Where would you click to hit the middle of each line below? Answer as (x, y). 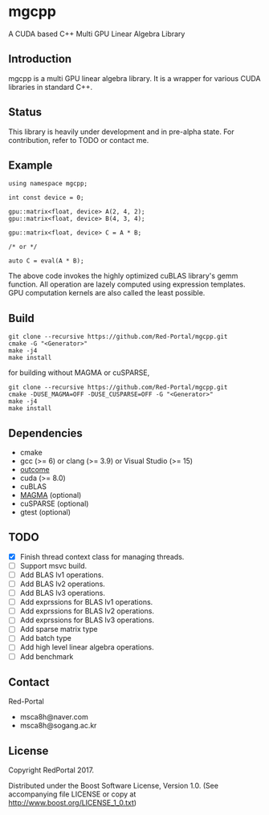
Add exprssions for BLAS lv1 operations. (86, 602)
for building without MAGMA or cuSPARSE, (79, 373)
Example (31, 165)
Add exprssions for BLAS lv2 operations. (87, 611)
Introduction (40, 59)
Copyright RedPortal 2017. (51, 770)
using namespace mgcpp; (48, 184)
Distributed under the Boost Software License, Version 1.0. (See (114, 786)
